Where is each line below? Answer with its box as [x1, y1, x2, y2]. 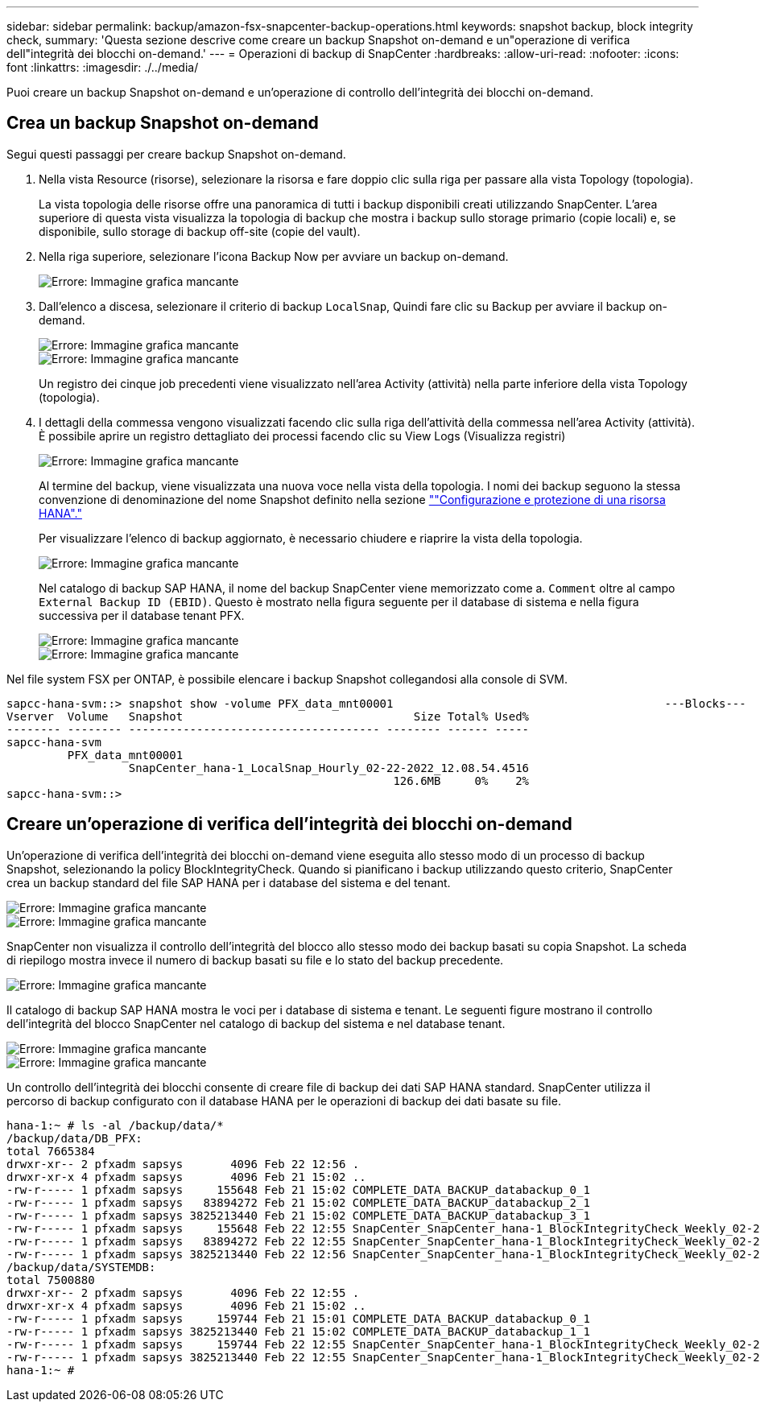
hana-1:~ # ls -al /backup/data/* [6, 1118, 224, 1132]
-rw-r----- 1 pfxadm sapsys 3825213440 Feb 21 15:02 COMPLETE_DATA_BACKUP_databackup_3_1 [6, 1208, 590, 1222]
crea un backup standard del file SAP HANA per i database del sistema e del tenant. [6, 875, 451, 890]
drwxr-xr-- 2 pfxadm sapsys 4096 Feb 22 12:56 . [6, 1157, 360, 1171]
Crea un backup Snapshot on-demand [6, 113, 319, 134]
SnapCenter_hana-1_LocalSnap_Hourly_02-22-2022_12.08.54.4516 [128, 761, 530, 774]
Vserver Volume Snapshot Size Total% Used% [6, 709, 530, 723]
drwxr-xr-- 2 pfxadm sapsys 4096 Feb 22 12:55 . [6, 1286, 360, 1299]
